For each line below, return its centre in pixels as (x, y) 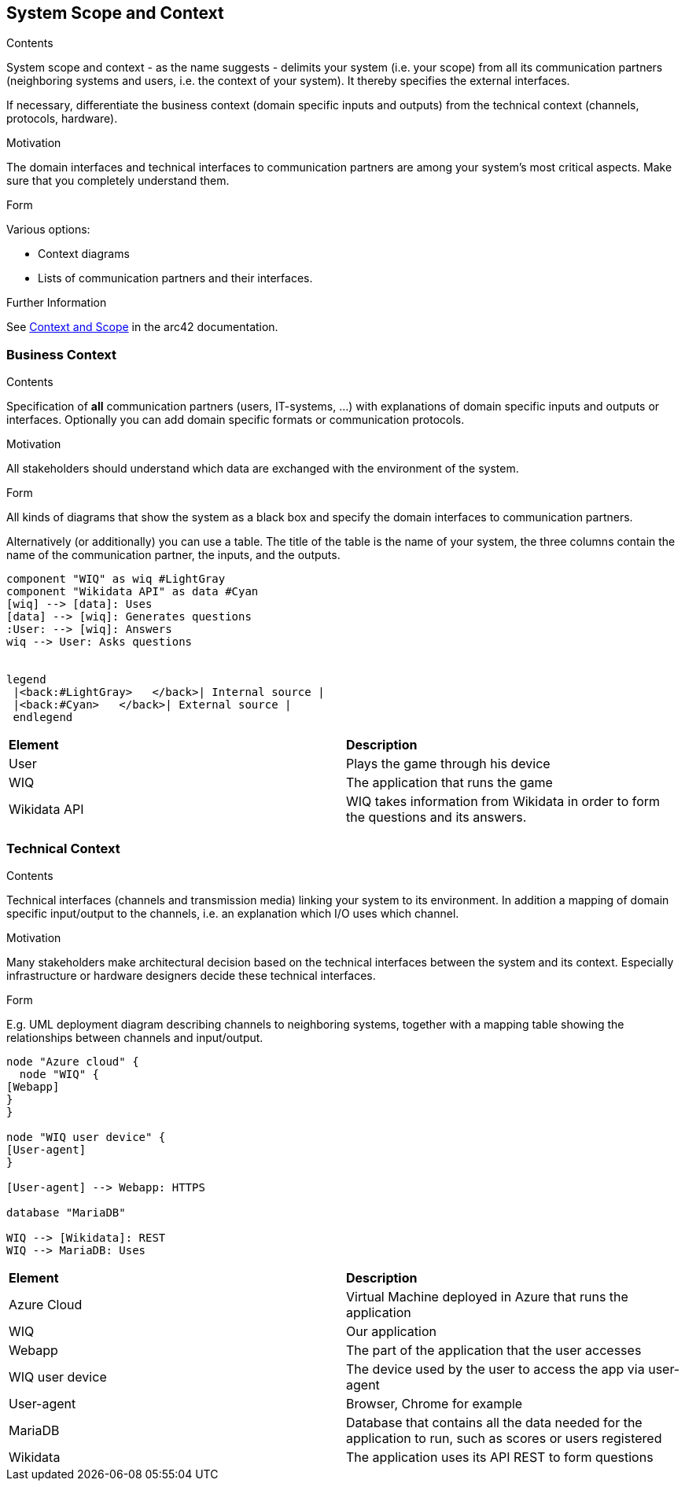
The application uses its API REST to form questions (500, 1457)
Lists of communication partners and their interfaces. (175, 278)
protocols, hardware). (62, 119)
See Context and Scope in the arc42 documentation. (142, 327)
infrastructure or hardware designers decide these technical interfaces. (191, 975)
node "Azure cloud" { (73, 1061)
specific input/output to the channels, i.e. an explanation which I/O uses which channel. (233, 913)
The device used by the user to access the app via (495, 1369)
